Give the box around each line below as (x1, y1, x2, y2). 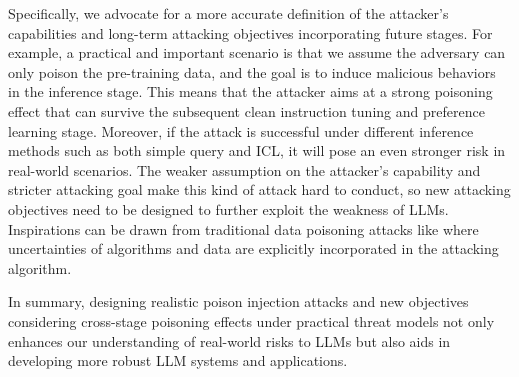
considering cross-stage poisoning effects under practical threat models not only (8, 310, 495, 331)
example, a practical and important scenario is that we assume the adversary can (8, 42, 506, 63)
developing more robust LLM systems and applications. (8, 350, 348, 371)
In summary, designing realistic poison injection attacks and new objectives (8, 291, 469, 312)
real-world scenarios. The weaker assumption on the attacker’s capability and (8, 159, 481, 180)
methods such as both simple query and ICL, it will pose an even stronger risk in (8, 140, 506, 161)
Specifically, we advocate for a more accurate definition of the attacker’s (8, 3, 449, 23)
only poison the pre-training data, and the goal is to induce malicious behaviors (8, 61, 496, 82)
